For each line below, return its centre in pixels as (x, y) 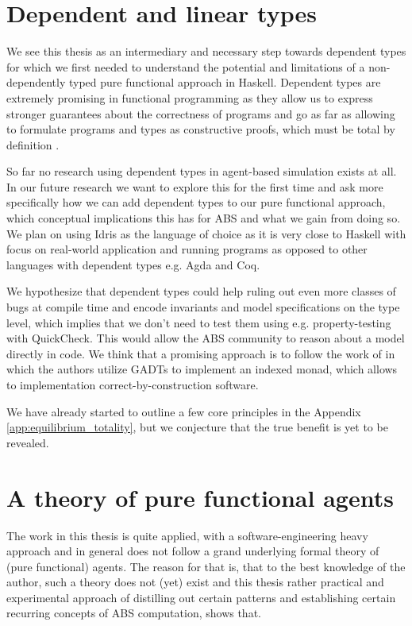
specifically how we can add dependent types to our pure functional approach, (196, 202)
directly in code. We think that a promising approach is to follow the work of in (201, 353)
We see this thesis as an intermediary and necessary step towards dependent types (206, 51)
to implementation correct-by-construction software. (133, 384)
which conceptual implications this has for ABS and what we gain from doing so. (204, 218)
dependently (36, 82)
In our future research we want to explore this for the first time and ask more (195, 186)
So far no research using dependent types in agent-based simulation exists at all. (202, 171)
